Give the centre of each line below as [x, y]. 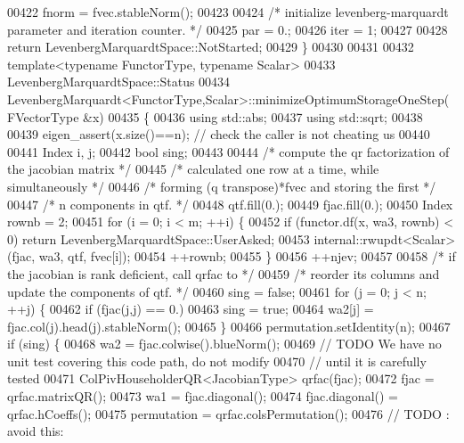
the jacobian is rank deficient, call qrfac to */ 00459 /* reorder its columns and [224, 273]
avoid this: [36, 431]
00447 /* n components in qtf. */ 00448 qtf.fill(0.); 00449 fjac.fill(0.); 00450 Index [230, 204]
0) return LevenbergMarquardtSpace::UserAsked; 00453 [159, 238]
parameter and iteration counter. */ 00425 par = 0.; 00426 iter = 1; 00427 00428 [228, 29]
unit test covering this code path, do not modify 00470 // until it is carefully [217, 361]
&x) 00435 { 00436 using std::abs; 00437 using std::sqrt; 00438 [253, 116]
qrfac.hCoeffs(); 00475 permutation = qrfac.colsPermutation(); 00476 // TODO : [228, 413]
